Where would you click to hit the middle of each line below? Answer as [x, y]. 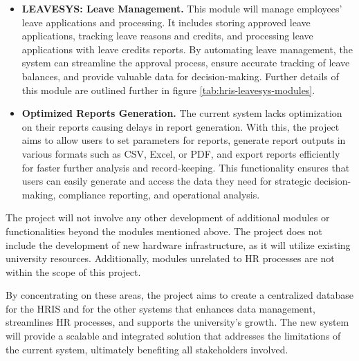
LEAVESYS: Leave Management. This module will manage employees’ [182, 8]
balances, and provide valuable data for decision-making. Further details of [180, 76]
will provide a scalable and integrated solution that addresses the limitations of [173, 336]
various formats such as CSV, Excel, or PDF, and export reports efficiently [181, 153]
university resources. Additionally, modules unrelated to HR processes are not [170, 258]
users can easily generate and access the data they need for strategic [166, 181]
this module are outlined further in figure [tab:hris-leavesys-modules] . [168, 90]
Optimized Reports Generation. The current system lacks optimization [182, 113]
